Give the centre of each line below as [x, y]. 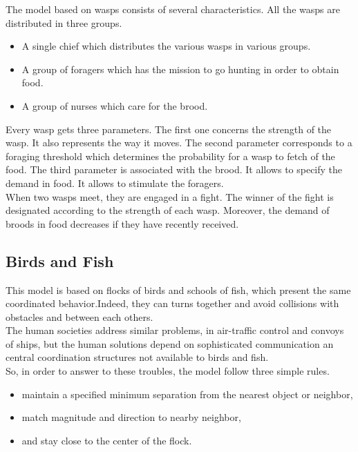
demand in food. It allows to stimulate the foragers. [115, 183]
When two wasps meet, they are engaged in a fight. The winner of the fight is [170, 196]
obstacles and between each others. [79, 316]
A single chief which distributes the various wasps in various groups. [166, 46]
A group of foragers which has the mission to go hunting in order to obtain [180, 69]
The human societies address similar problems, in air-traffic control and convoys [175, 330]
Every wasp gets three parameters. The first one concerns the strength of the [169, 129]
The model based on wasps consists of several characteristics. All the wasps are [173, 9]
